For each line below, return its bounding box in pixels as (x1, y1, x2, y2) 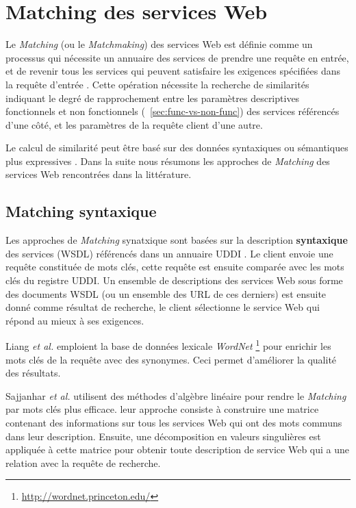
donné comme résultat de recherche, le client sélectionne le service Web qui (5, 300, 320, 314)
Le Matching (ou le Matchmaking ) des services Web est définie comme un (5, 37, 313, 51)
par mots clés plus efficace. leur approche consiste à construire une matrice (5, 402, 319, 416)
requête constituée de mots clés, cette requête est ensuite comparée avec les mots (5, 259, 344, 274)
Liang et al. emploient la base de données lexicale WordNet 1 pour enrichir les (5, 337, 331, 353)
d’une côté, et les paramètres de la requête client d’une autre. (5, 117, 263, 131)
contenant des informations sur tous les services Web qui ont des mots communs (5, 416, 342, 430)
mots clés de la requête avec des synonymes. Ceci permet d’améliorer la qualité (5, 352, 337, 366)
